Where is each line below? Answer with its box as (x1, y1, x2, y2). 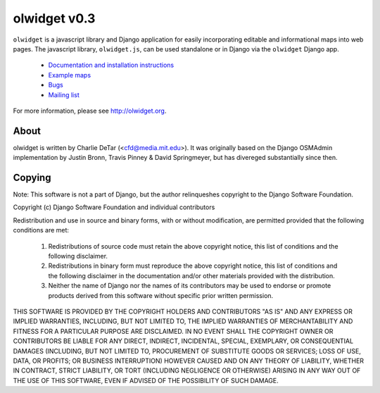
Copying (13, 172, 51, 183)
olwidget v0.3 (13, 11, 96, 26)
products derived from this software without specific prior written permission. (48, 291, 274, 299)
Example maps (48, 70, 91, 79)
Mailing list (48, 90, 80, 99)
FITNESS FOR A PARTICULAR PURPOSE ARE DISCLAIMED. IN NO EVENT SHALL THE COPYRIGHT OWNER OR (13, 327, 334, 335)
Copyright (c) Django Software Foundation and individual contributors (13, 203, 215, 211)
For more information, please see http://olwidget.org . (13, 106, 167, 115)
